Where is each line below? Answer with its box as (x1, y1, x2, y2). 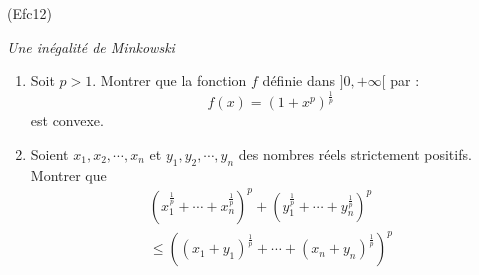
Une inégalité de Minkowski (7, 36, 175, 57)
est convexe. (30, 110, 104, 131)
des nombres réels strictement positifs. (238, 143, 472, 164)
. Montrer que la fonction (92, 70, 247, 91)
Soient (30, 143, 69, 164)
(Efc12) (7, 3, 52, 23)
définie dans (262, 70, 336, 91)
